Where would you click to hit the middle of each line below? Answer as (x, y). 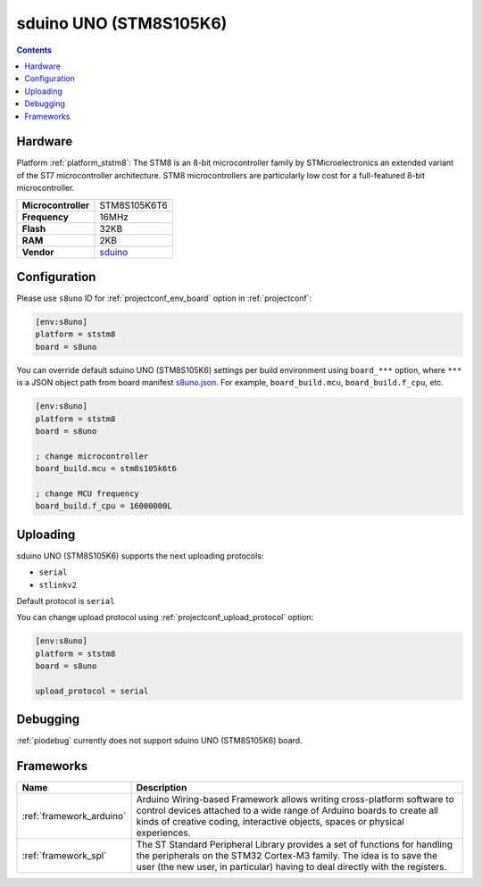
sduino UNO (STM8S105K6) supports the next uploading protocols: (140, 555)
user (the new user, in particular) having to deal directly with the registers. (291, 867)
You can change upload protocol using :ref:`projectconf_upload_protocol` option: (165, 618)
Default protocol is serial (66, 601)
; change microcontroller (92, 456)
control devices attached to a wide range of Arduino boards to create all (287, 810)
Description (162, 788)
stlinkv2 (58, 585)
